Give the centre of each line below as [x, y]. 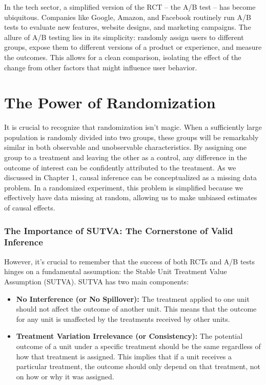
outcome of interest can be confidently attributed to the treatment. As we [120, 167]
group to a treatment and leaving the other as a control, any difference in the [126, 157]
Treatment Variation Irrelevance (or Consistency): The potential [129, 336]
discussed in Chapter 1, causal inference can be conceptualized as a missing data [130, 177]
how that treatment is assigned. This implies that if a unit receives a [124, 356]
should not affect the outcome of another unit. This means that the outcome [136, 309]
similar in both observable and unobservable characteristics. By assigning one [126, 147]
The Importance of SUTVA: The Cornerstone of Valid [119, 230]
